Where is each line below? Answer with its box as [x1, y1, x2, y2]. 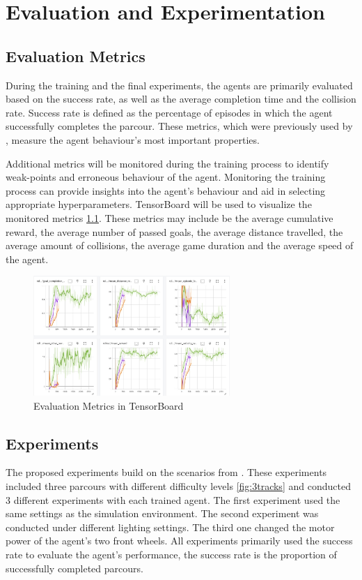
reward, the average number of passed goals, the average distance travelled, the [6, 224, 343, 239]
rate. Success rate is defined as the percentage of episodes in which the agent [6, 105, 333, 119]
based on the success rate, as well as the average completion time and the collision [6, 91, 356, 106]
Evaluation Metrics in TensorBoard [33, 398, 184, 412]
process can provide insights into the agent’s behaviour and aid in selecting [6, 183, 326, 198]
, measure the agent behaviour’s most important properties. [6, 132, 260, 147]
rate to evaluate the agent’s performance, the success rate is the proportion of [6, 547, 337, 562]
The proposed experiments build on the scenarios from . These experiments [6, 465, 327, 479]
